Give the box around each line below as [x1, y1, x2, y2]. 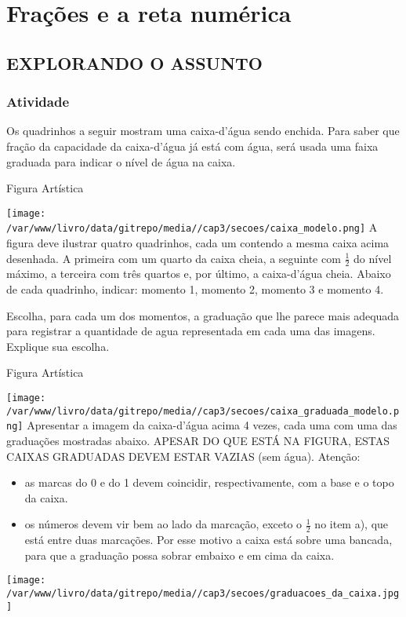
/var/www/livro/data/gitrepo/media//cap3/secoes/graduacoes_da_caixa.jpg [6, 588, 400, 600]
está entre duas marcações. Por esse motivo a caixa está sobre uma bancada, [24, 531, 393, 548]
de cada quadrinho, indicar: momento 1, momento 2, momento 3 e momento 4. [6, 281, 384, 298]
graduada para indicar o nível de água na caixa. [6, 153, 236, 170]
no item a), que [314, 516, 389, 532]
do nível [353, 250, 392, 266]
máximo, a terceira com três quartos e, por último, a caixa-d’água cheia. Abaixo [6, 265, 391, 282]
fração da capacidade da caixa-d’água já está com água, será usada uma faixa [6, 137, 379, 154]
